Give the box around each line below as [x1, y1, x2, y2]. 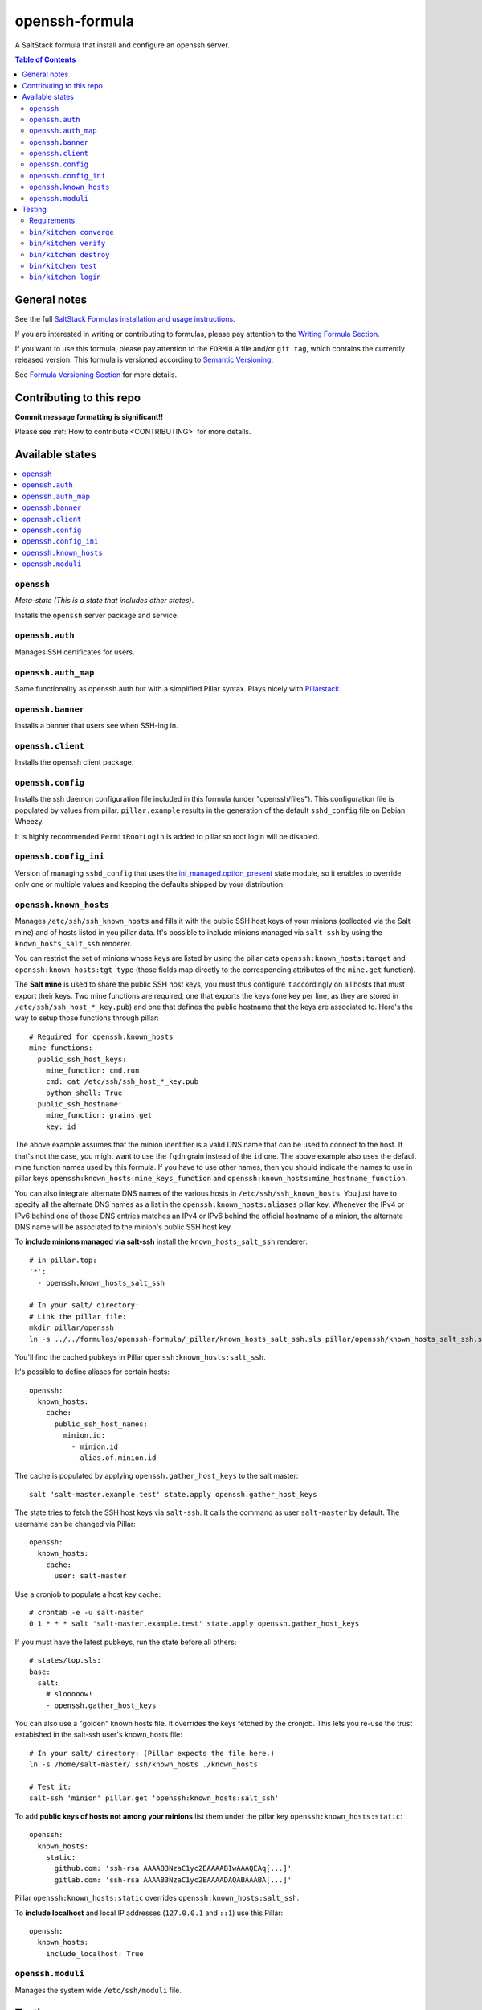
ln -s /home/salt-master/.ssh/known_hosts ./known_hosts [29, 1760, 259, 1769]
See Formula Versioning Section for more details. [14, 370, 177, 379]
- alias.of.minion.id [71, 1454, 157, 1462]
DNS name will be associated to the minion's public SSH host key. [14, 1222, 233, 1232]
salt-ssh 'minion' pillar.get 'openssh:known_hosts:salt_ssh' [29, 1794, 280, 1803]
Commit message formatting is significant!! [14, 412, 164, 421]
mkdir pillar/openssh [29, 1323, 114, 1332]
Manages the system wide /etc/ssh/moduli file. [14, 1985, 182, 1995]
